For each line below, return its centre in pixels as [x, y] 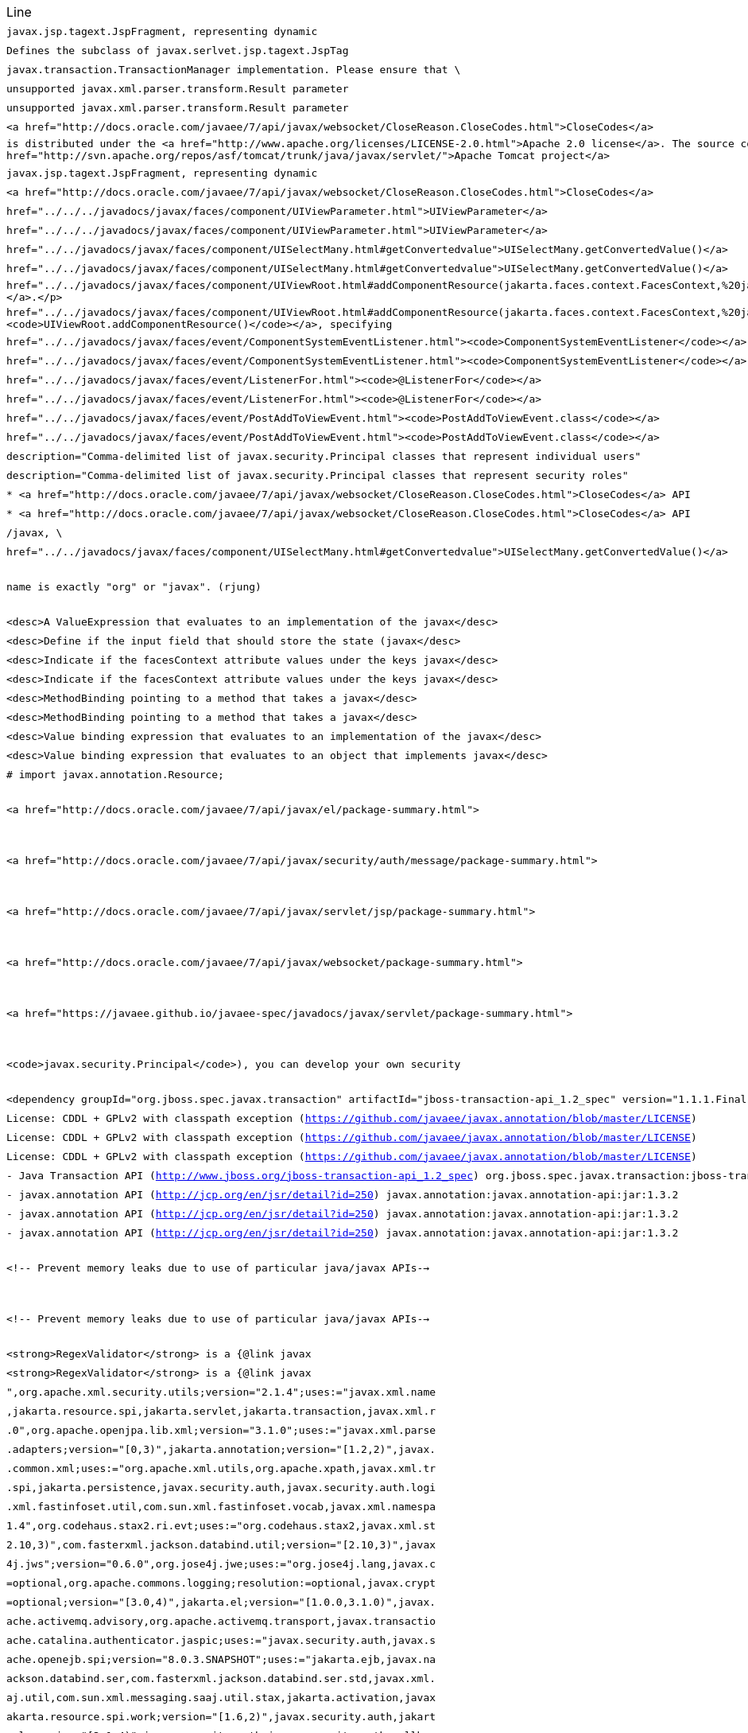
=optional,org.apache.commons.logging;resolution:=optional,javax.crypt [221, 1583]
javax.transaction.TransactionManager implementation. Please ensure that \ [234, 69]
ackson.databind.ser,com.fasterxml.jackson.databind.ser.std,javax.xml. [221, 1678]
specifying [361, 324]
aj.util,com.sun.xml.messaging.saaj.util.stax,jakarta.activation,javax [221, 1697]
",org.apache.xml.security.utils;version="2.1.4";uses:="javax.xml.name [221, 1392]
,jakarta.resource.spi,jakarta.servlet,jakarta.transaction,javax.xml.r [221, 1411]
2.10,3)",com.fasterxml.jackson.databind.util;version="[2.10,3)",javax [221, 1544]
